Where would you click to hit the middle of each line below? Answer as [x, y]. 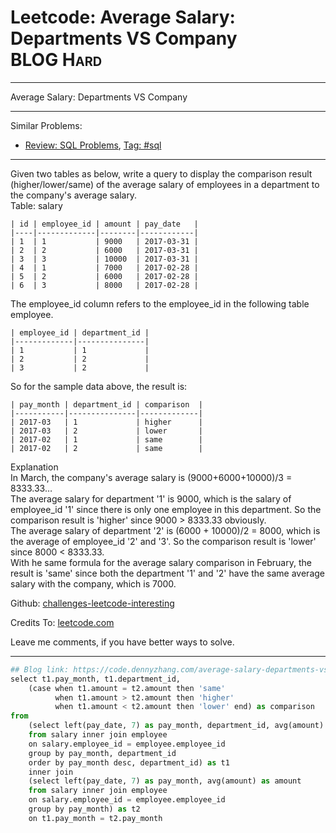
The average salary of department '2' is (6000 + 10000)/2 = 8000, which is [165, 530]
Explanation [34, 467]
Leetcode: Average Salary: [123, 17]
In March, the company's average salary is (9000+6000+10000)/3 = [151, 477]
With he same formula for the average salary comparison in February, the [161, 562]
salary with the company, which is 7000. [93, 583]
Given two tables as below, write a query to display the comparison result [161, 173]
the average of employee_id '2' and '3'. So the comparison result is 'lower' [163, 541]
